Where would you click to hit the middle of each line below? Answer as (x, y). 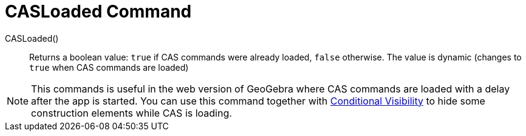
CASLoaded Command (98, 11)
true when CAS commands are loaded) (109, 67)
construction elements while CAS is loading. (131, 113)
